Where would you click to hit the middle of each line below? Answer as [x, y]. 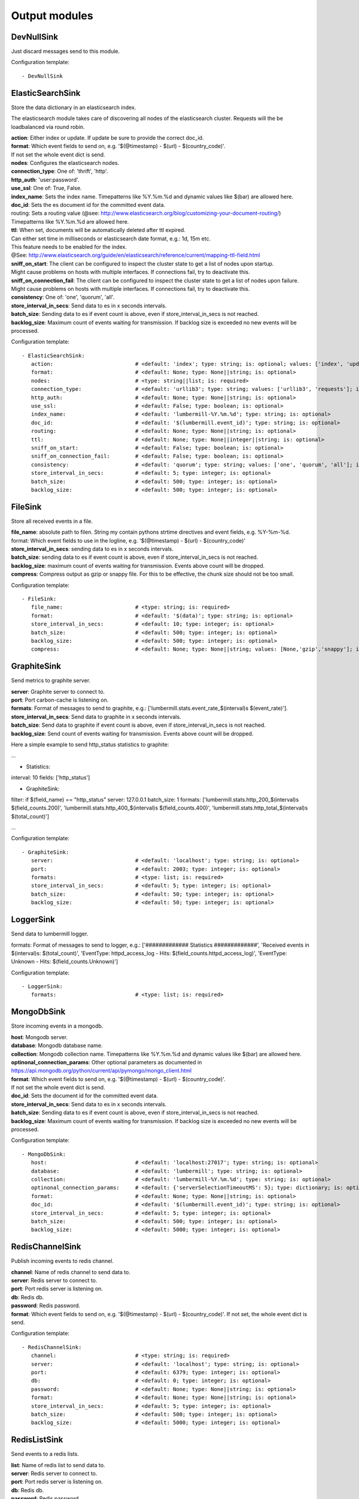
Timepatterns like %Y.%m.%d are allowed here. [70, 221]
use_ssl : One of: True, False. [46, 188]
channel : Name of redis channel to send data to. [71, 1272]
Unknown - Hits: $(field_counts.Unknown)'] [65, 962]
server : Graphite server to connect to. [58, 691]
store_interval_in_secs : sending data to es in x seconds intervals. [92, 549]
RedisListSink [37, 1440]
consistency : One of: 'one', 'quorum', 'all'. [63, 297]
